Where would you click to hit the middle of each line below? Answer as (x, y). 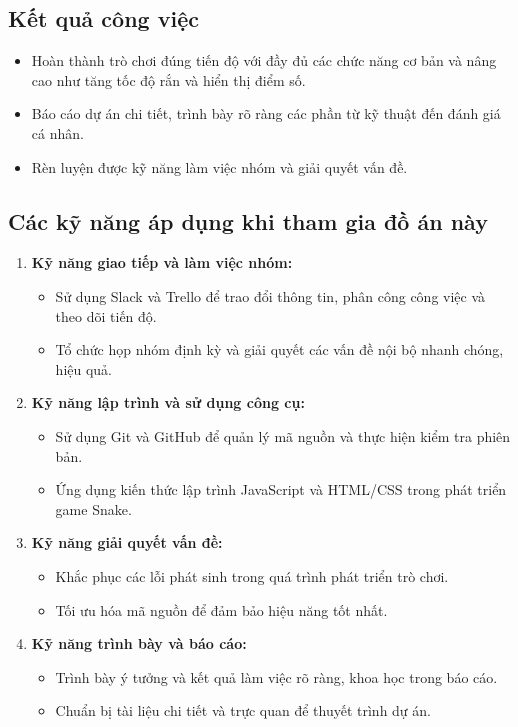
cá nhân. (57, 132)
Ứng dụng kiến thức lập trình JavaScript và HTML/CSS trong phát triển (281, 489)
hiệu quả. (83, 368)
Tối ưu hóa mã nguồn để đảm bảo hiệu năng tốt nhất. (221, 609)
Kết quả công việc (103, 18)
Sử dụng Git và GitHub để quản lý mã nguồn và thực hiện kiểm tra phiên (283, 435)
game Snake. (93, 508)
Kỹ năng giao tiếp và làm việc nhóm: (162, 262)
